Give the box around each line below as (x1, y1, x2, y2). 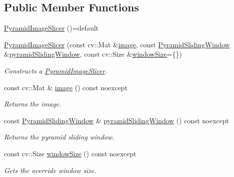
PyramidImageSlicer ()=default (4, 23, 99, 33)
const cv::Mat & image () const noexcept (4, 82, 128, 92)
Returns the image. (4, 99, 61, 109)
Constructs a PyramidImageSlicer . (4, 65, 107, 75)
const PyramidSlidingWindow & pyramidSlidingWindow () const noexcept (4, 115, 229, 125)
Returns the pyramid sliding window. (4, 132, 114, 142)
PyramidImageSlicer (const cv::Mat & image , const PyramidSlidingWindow (4, 39, 230, 49)
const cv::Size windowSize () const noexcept (4, 148, 136, 158)
